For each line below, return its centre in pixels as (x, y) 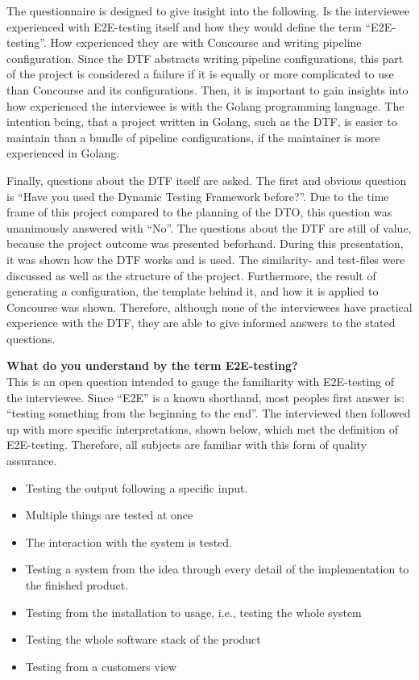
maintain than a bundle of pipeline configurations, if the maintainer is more (193, 137)
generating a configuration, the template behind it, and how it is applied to (193, 291)
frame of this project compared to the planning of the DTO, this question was (199, 212)
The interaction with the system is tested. (129, 541)
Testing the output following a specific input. (137, 487)
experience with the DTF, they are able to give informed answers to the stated (201, 323)
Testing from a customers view (101, 666)
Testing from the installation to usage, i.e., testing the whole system (193, 612)
